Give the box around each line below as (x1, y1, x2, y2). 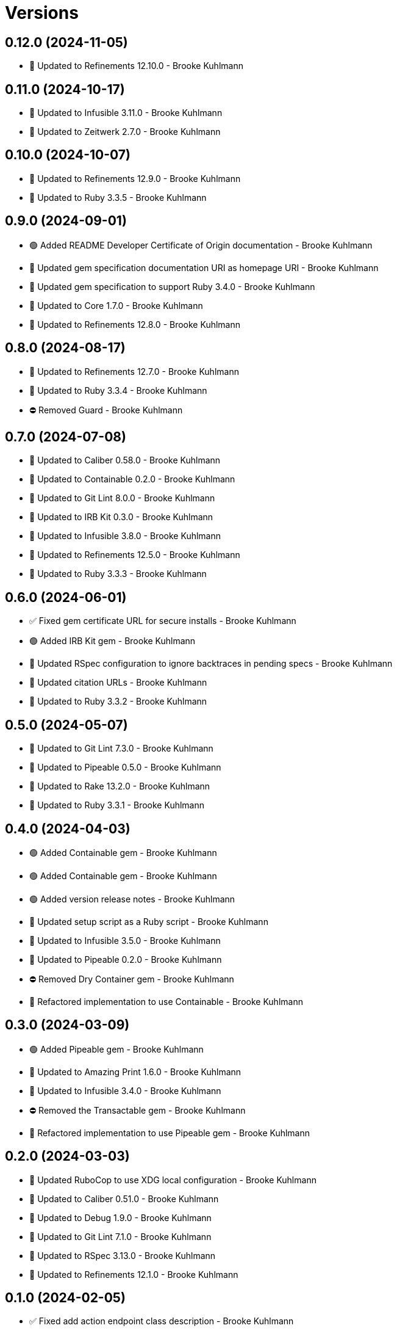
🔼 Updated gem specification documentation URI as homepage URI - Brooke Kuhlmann (29, 262, 379, 273)
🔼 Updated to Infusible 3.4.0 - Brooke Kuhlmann (29, 1085, 221, 1096)
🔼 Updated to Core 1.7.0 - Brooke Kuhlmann (29, 300, 203, 311)
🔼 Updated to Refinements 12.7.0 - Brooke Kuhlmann (29, 366, 239, 377)
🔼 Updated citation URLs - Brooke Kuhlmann (29, 677, 207, 688)
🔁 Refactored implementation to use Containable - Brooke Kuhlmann (29, 996, 303, 1007)
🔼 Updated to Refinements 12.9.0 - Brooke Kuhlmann (29, 173, 241, 184)
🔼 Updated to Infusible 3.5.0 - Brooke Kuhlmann (29, 935, 221, 946)
